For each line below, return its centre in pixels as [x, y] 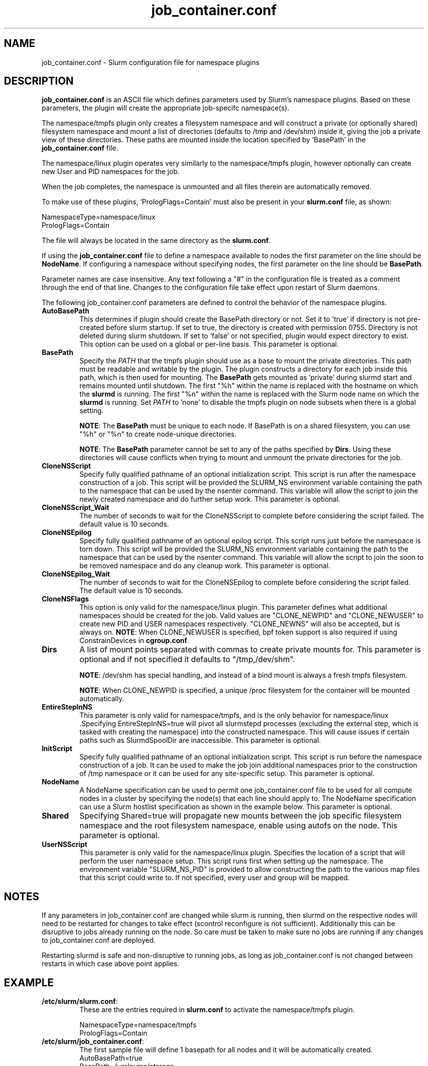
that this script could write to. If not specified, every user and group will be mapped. [214, 878]
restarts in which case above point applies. [110, 964]
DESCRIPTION [39, 81]
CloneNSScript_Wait [75, 508]
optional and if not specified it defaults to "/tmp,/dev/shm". [187, 659]
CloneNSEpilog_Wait [76, 574]
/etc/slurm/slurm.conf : [80, 1001]
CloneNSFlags [65, 599]
